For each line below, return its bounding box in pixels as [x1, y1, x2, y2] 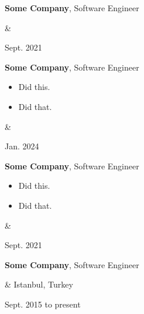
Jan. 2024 [5, 140, 39, 152]
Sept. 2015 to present [5, 298, 81, 310]
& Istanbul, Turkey [5, 278, 73, 290]
